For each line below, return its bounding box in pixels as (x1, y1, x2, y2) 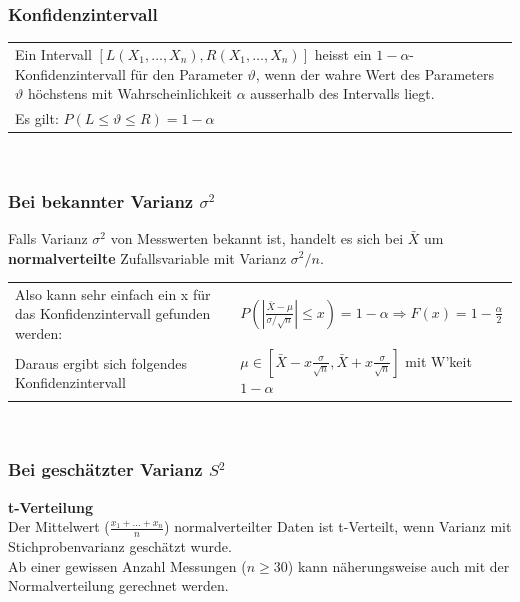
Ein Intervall (15, 43, 92, 64)
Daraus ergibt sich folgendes (15, 352, 188, 373)
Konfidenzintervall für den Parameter (15, 63, 243, 84)
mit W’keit (405, 350, 472, 371)
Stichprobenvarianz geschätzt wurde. (8, 536, 232, 557)
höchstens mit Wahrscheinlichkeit (27, 83, 232, 104)
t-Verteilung (8, 496, 93, 517)
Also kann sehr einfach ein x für (15, 283, 211, 304)
